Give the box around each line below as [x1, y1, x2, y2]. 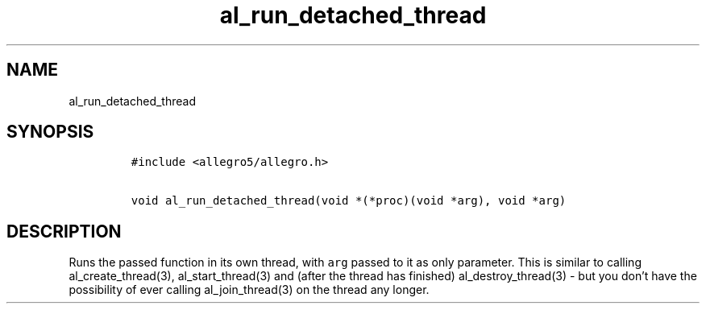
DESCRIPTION [6, 221, 122, 242]
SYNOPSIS [6, 122, 94, 143]
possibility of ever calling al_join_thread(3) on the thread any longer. [69, 283, 430, 297]
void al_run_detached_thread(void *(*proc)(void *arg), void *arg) [131, 194, 567, 208]
